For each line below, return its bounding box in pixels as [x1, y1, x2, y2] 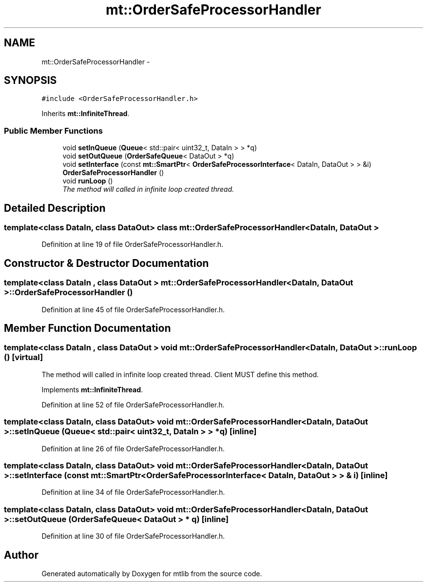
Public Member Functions [4, 125, 103, 136]
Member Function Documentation [4, 322, 171, 335]
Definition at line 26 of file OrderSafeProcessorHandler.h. [41, 444, 225, 453]
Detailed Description [4, 202, 106, 214]
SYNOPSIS [4, 74, 57, 87]
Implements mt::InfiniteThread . [41, 385, 143, 394]
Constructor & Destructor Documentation [4, 257, 209, 269]
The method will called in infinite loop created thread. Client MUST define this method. [41, 370, 319, 379]
